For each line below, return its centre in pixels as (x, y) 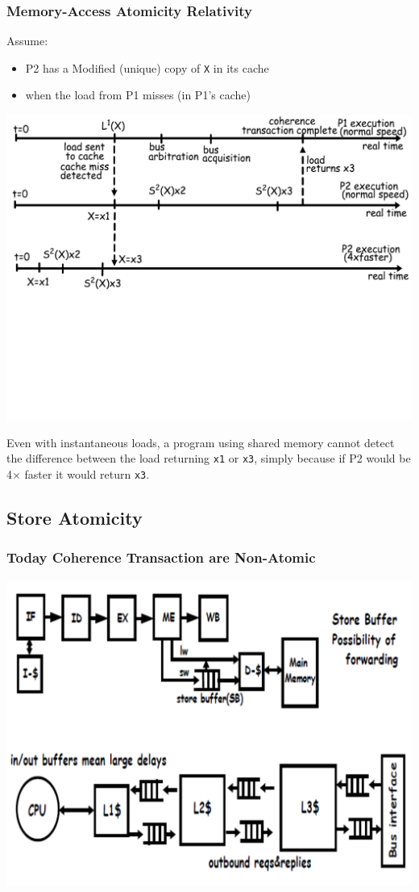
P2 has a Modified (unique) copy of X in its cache (147, 67)
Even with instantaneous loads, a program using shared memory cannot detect (201, 442)
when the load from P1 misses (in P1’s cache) (138, 95)
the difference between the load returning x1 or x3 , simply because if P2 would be (209, 458)
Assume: (27, 41)
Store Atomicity (75, 517)
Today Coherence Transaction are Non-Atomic (161, 557)
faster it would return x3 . (87, 473)
